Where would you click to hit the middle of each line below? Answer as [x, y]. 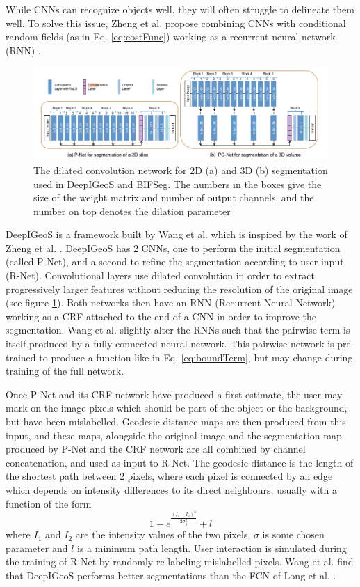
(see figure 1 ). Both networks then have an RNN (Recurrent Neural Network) [171, 303]
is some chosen [293, 534]
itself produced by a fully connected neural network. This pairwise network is [170, 344]
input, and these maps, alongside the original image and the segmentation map [174, 435]
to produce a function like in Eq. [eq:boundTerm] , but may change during [196, 357]
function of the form [49, 503]
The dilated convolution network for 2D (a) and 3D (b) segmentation [181, 170]
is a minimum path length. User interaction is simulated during [212, 548]
